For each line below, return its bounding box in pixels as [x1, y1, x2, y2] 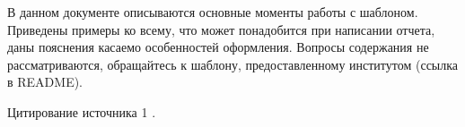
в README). [7, 72, 83, 91]
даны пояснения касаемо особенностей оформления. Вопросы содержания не [7, 38, 429, 56]
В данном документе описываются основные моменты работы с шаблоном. [7, 3, 418, 21]
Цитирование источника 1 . [7, 102, 156, 121]
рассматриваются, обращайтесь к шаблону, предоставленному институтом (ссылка [7, 55, 459, 73]
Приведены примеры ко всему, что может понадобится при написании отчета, [7, 20, 435, 38]
